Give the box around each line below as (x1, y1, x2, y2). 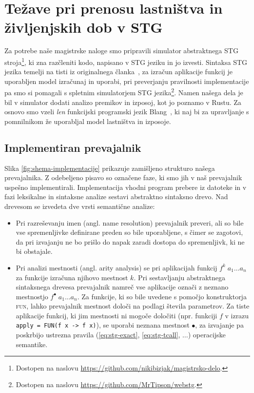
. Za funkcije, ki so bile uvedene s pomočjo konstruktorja (77, 291, 247, 301)
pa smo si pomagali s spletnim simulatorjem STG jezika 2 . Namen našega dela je (4, 86, 243, 97)
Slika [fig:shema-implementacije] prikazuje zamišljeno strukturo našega (4, 163, 215, 173)
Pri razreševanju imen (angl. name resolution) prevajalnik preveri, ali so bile (16, 217, 244, 228)
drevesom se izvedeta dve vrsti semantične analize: (4, 201, 155, 211)
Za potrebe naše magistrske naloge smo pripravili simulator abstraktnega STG (4, 45, 238, 56)
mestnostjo (16, 291, 48, 301)
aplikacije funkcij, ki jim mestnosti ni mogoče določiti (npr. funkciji (16, 310, 217, 320)
